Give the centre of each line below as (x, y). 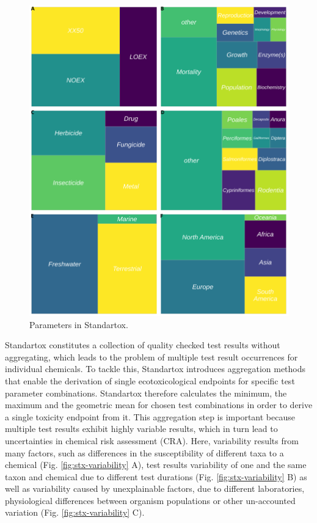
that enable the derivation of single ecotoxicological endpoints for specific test (150, 380)
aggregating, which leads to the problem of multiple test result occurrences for (151, 357)
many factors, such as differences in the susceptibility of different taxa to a (144, 452)
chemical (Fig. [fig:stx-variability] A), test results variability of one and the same (156, 465)
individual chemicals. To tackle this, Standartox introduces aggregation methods (155, 369)
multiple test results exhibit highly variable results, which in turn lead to (141, 429)
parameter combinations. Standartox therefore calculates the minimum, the (146, 393)
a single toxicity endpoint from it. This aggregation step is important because (150, 416)
